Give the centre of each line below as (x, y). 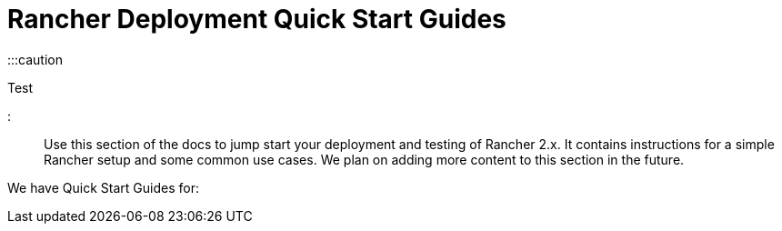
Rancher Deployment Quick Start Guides (257, 19)
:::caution (35, 59)
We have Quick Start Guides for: (103, 187)
